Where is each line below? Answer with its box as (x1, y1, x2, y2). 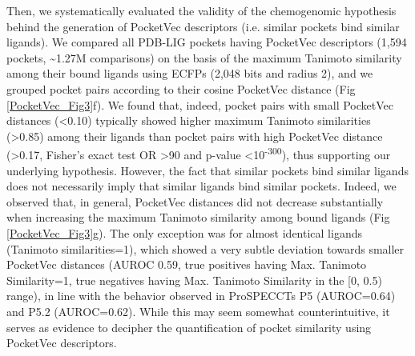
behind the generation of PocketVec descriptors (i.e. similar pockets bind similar (6, 18, 400, 34)
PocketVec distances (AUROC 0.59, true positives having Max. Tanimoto (6, 256, 367, 273)
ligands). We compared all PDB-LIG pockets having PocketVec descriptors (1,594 (6, 34, 407, 50)
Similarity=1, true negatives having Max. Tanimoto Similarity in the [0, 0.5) (6, 271, 382, 288)
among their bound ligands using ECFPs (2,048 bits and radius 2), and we (6, 65, 373, 82)
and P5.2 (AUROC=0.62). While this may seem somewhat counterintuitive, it (6, 302, 390, 319)
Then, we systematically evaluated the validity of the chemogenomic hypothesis (6, 2, 397, 18)
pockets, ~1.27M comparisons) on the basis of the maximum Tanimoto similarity (6, 49, 402, 66)
